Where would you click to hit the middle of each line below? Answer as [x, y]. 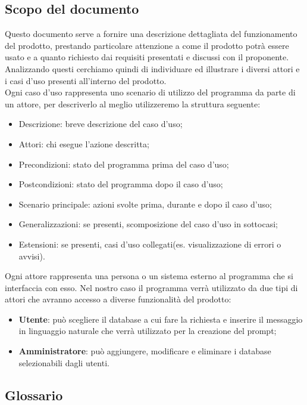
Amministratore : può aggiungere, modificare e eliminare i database [145, 351]
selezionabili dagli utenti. [64, 362]
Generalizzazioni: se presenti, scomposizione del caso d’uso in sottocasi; [148, 224]
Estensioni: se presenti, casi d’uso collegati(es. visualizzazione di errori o [150, 244]
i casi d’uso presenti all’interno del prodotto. [86, 80]
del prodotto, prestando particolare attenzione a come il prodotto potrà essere [147, 45]
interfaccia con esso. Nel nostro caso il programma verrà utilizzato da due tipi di [151, 287]
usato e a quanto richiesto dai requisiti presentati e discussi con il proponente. [147, 57]
